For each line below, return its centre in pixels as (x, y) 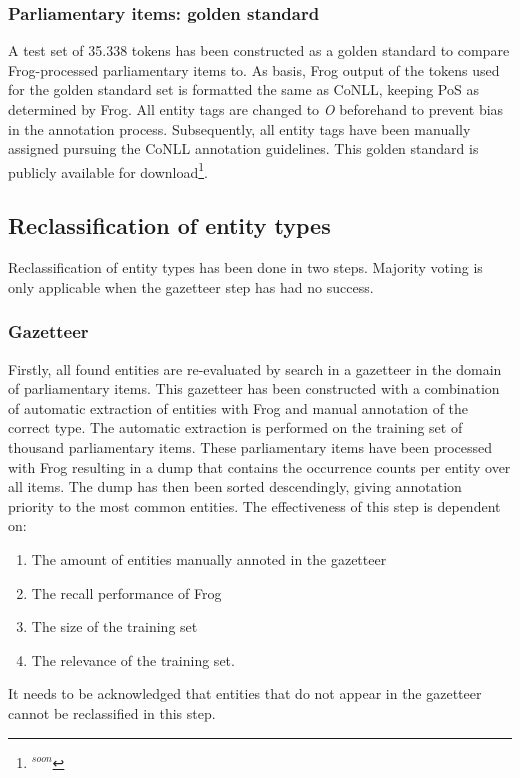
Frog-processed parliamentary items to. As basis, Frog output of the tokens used (254, 69)
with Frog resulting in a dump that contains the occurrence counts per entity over (259, 466)
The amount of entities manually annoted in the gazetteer (209, 558)
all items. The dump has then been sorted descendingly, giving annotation (235, 486)
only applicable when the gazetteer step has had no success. (191, 286)
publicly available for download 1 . (108, 170)
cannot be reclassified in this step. (112, 712)
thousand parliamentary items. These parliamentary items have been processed (250, 447)
